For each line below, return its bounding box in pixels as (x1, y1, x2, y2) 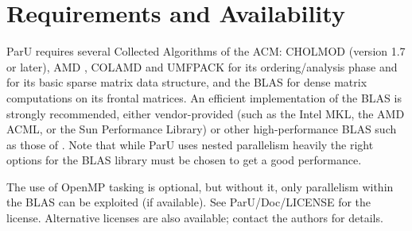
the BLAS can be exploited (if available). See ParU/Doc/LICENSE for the (6, 194, 371, 210)
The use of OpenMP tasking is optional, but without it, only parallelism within (6, 178, 394, 194)
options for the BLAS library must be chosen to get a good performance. (6, 152, 362, 168)
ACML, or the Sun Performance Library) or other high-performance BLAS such (6, 121, 397, 137)
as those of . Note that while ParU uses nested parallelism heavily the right (6, 136, 374, 152)
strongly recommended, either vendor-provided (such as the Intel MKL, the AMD (6, 105, 405, 121)
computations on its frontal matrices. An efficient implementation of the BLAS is (6, 89, 402, 106)
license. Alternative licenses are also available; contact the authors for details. (6, 210, 383, 226)
